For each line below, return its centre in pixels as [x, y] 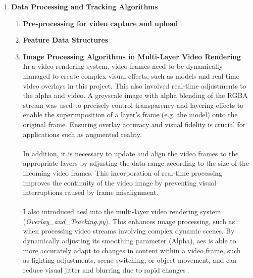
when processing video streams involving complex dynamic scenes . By [129, 231]
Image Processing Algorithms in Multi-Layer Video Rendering [132, 56]
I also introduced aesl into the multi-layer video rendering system [122, 211]
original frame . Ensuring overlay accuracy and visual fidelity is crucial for [134, 124]
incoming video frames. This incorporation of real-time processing [123, 172]
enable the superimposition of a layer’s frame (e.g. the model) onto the [130, 115]
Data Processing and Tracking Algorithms [84, 6]
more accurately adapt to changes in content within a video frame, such [132, 250]
